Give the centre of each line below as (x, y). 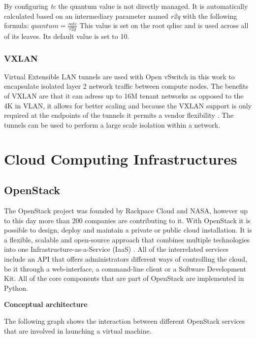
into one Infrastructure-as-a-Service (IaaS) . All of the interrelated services (116, 249)
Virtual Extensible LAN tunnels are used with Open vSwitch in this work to (119, 76)
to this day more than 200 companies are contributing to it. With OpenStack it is (127, 220)
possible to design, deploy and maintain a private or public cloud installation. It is (128, 230)
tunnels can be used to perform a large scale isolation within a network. (112, 124)
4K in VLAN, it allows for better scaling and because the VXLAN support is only (128, 105)
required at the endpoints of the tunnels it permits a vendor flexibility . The (119, 115)
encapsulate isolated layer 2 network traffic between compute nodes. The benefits (126, 86)
